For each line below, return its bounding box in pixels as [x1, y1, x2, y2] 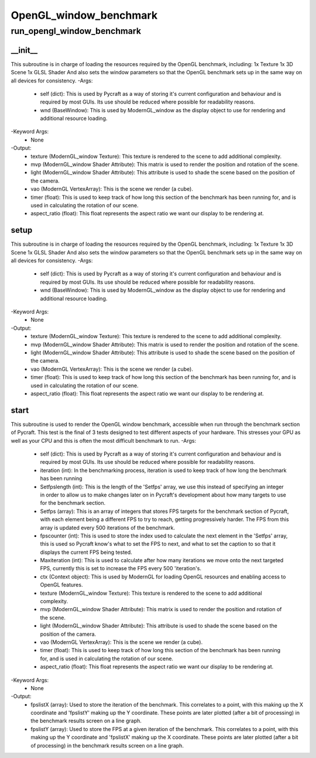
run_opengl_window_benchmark [11, 26, 142, 36]
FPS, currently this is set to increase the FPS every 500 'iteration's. [40, 565, 202, 572]
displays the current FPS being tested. [40, 549, 133, 556]
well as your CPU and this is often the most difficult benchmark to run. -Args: [11, 437, 196, 444]
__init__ [11, 45, 38, 55]
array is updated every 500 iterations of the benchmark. [40, 524, 176, 531]
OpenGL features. [40, 581, 83, 588]
